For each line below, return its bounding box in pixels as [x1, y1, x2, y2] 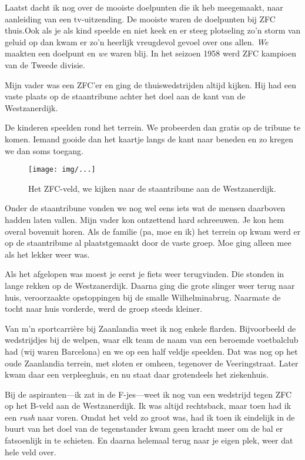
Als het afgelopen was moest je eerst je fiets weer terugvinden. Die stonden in [5, 268, 284, 280]
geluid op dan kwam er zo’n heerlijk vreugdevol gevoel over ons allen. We [5, 35, 269, 48]
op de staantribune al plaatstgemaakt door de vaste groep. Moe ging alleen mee [5, 236, 291, 249]
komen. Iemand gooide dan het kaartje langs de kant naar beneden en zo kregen [5, 132, 293, 145]
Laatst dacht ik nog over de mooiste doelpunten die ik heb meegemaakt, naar [5, 1, 283, 13]
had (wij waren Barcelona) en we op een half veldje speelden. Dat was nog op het [5, 345, 298, 357]
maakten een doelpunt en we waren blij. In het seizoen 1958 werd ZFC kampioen [5, 47, 296, 59]
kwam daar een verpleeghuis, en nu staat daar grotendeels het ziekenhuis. [5, 368, 269, 381]
